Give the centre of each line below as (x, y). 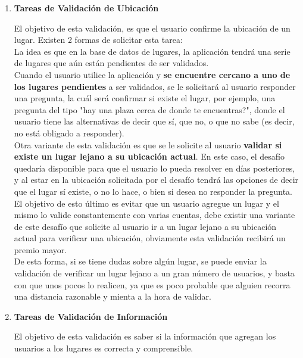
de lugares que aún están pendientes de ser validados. (111, 63)
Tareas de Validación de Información (91, 316)
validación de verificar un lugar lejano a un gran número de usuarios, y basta (154, 273)
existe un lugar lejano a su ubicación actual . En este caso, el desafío (149, 156)
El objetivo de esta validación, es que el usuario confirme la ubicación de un (152, 28)
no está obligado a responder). (69, 133)
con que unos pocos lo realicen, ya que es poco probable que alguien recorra (152, 284)
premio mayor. (40, 249)
